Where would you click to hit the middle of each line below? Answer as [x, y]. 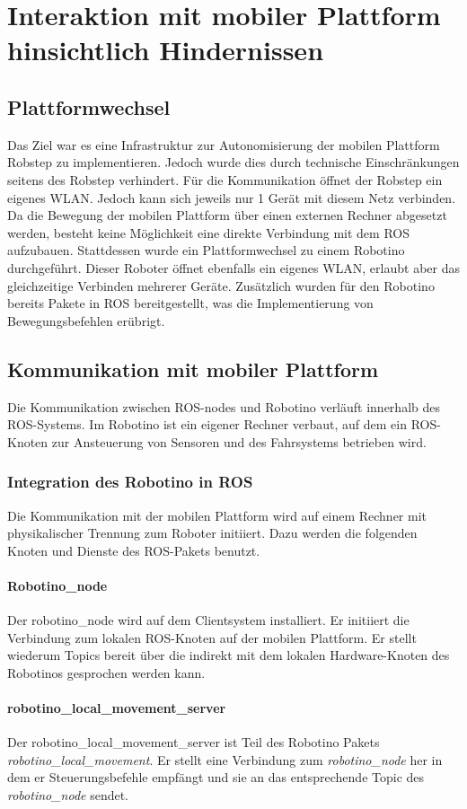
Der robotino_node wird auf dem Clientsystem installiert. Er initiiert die [208, 620]
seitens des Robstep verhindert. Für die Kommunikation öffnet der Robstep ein [225, 179]
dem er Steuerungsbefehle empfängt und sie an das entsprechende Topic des [216, 777]
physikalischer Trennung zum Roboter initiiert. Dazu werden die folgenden [212, 533]
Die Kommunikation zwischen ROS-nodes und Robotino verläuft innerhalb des [224, 406]
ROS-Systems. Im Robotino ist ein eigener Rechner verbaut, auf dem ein [207, 424]
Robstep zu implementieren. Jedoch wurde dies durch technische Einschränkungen [233, 162]
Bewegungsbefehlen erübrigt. [86, 320]
